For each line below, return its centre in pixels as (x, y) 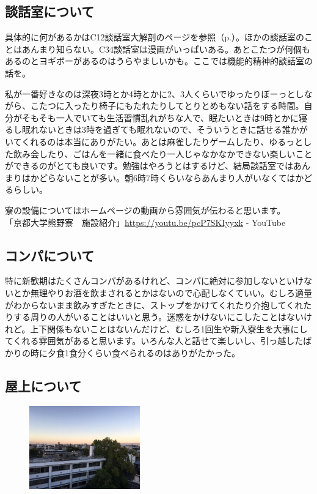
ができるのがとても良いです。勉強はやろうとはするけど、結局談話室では (149, 166)
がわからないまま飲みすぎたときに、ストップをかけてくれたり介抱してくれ (154, 305)
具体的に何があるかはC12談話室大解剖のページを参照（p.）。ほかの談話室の (155, 37)
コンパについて (50, 255)
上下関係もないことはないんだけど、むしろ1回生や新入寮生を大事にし (169, 328)
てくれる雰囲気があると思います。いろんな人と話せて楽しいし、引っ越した (154, 341)
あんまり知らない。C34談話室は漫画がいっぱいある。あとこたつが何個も (166, 49)
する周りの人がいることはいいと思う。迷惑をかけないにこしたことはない (158, 317)
